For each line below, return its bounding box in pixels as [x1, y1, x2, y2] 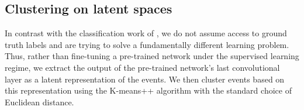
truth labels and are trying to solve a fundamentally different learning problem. [5, 38, 289, 50]
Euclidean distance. [5, 95, 74, 108]
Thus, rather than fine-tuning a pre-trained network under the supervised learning [5, 50, 299, 62]
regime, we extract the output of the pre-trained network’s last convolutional [5, 61, 280, 73]
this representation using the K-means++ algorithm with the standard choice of [5, 84, 292, 97]
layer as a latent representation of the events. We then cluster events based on [5, 73, 285, 85]
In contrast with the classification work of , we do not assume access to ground [5, 27, 287, 39]
